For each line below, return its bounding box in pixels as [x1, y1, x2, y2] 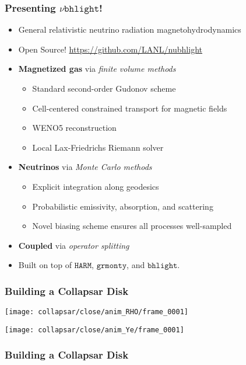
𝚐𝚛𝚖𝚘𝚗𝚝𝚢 [96, 262, 127, 270]
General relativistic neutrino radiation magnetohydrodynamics [18, 23, 241, 36]
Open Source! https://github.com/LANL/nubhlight [18, 43, 202, 55]
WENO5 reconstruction [32, 121, 117, 134]
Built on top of [18, 259, 72, 271]
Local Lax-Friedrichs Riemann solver [32, 141, 164, 153]
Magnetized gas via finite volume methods [18, 62, 176, 75]
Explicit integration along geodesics [32, 180, 159, 192]
